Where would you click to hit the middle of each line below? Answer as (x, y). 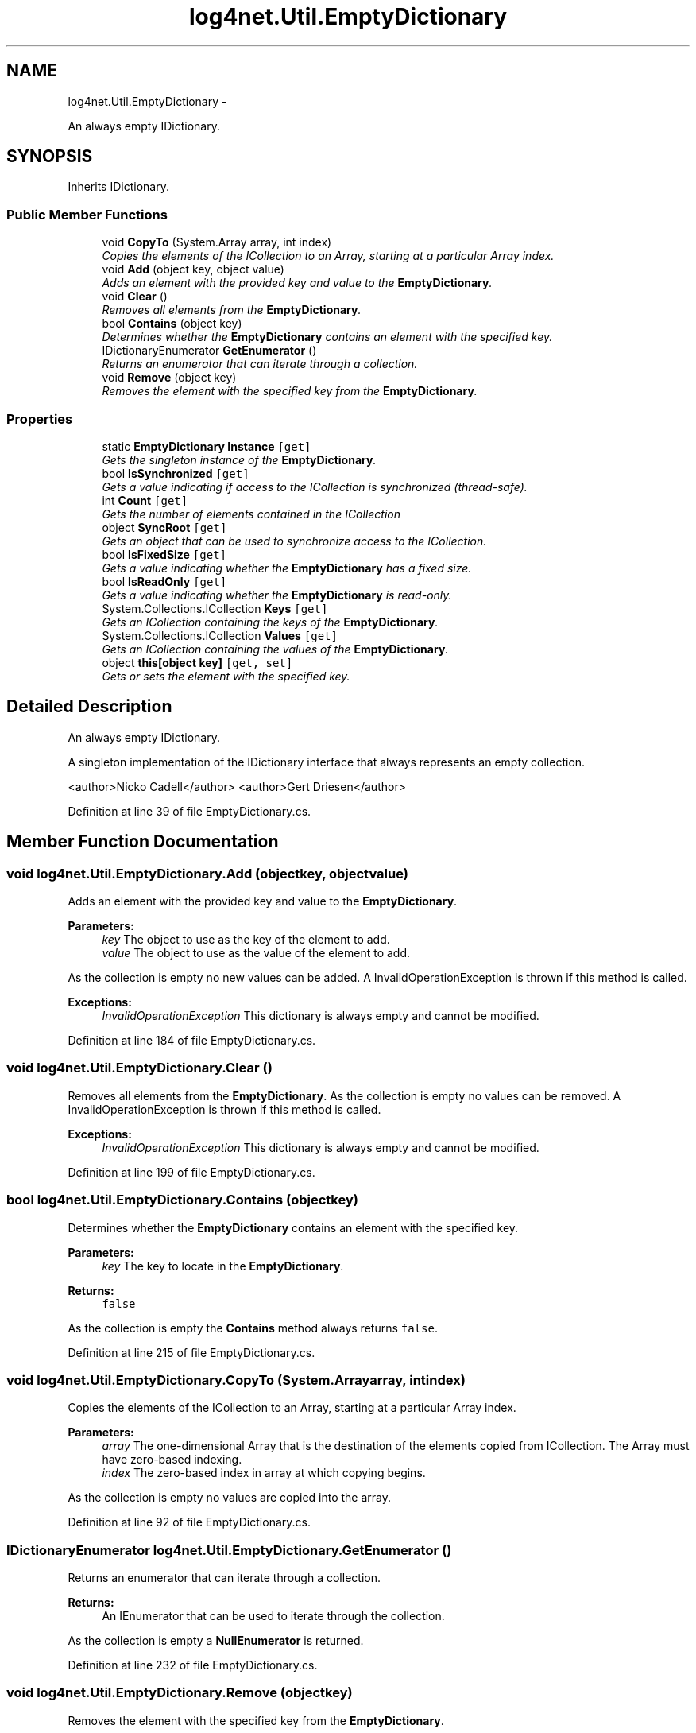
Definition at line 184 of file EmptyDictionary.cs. (192, 1040)
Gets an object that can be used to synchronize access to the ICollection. (294, 541)
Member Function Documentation (143, 842)
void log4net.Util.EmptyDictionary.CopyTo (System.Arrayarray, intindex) (236, 1380)
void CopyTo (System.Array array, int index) (217, 242)
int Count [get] (145, 500)
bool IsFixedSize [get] (164, 554)
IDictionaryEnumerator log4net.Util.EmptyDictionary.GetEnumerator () (229, 1550)
